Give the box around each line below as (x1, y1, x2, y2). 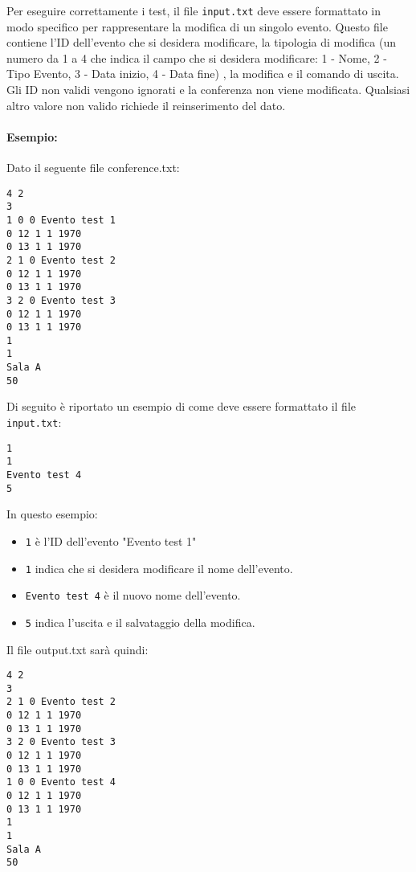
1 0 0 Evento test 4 (6, 776, 116, 788)
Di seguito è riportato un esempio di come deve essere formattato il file (6, 398, 356, 415)
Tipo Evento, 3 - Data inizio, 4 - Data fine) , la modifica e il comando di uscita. (6, 65, 399, 82)
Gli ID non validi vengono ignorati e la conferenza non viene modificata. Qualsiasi (6, 81, 410, 98)
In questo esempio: (6, 506, 98, 522)
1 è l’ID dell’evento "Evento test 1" (25, 532, 197, 549)
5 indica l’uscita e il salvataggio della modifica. (25, 613, 255, 630)
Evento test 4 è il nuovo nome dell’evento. (25, 587, 241, 604)
